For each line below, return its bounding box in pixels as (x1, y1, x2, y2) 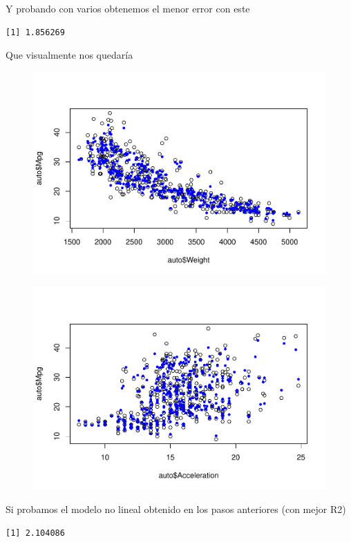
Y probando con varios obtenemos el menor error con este (6, 1, 250, 15)
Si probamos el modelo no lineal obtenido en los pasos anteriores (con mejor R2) (6, 502, 346, 516)
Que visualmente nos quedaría (6, 48, 133, 62)
